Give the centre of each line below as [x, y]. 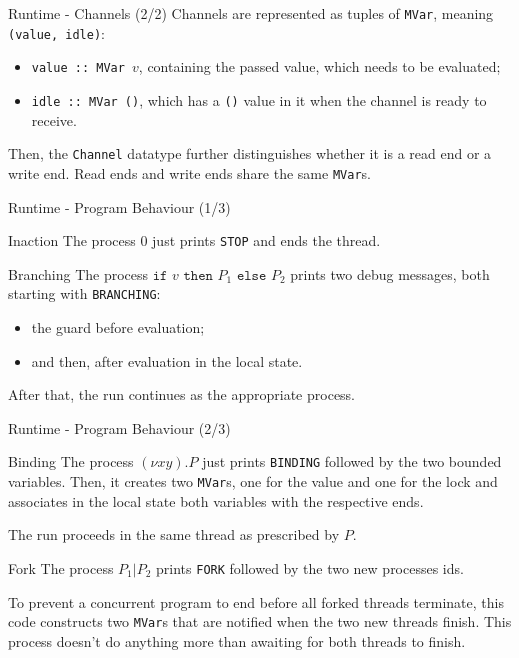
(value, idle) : [56, 32]
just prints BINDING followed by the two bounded [352, 461]
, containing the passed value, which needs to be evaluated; [319, 66]
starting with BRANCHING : [84, 293]
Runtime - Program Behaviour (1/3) [119, 206]
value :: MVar [78, 68]
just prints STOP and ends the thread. [266, 240]
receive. [54, 119]
